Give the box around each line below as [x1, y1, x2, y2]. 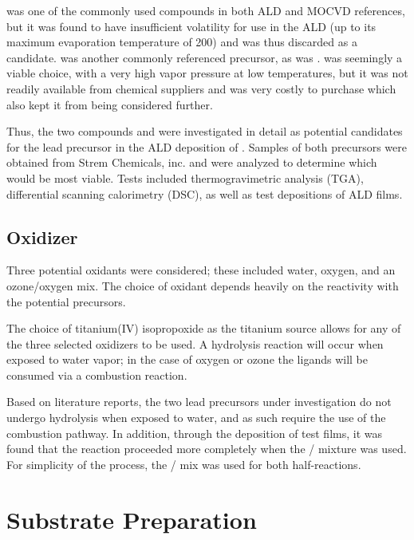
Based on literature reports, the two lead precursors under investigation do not [6, 393, 392, 410]
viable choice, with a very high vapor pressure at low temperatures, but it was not [6, 65, 408, 81]
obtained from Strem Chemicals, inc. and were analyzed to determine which [6, 154, 377, 171]
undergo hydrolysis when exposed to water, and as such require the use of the [6, 409, 386, 426]
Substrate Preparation [6, 503, 257, 535]
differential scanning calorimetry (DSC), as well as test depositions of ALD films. [6, 185, 403, 202]
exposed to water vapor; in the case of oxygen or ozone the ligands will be [6, 351, 368, 368]
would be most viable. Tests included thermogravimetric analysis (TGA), [6, 169, 364, 186]
